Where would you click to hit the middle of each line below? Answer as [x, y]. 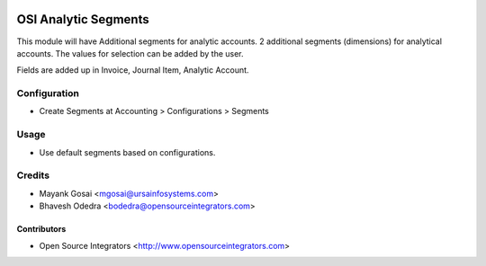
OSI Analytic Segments [83, 19]
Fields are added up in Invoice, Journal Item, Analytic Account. [133, 70]
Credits [33, 175]
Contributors [41, 229]
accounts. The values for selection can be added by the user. [130, 53]
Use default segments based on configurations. [127, 152]
